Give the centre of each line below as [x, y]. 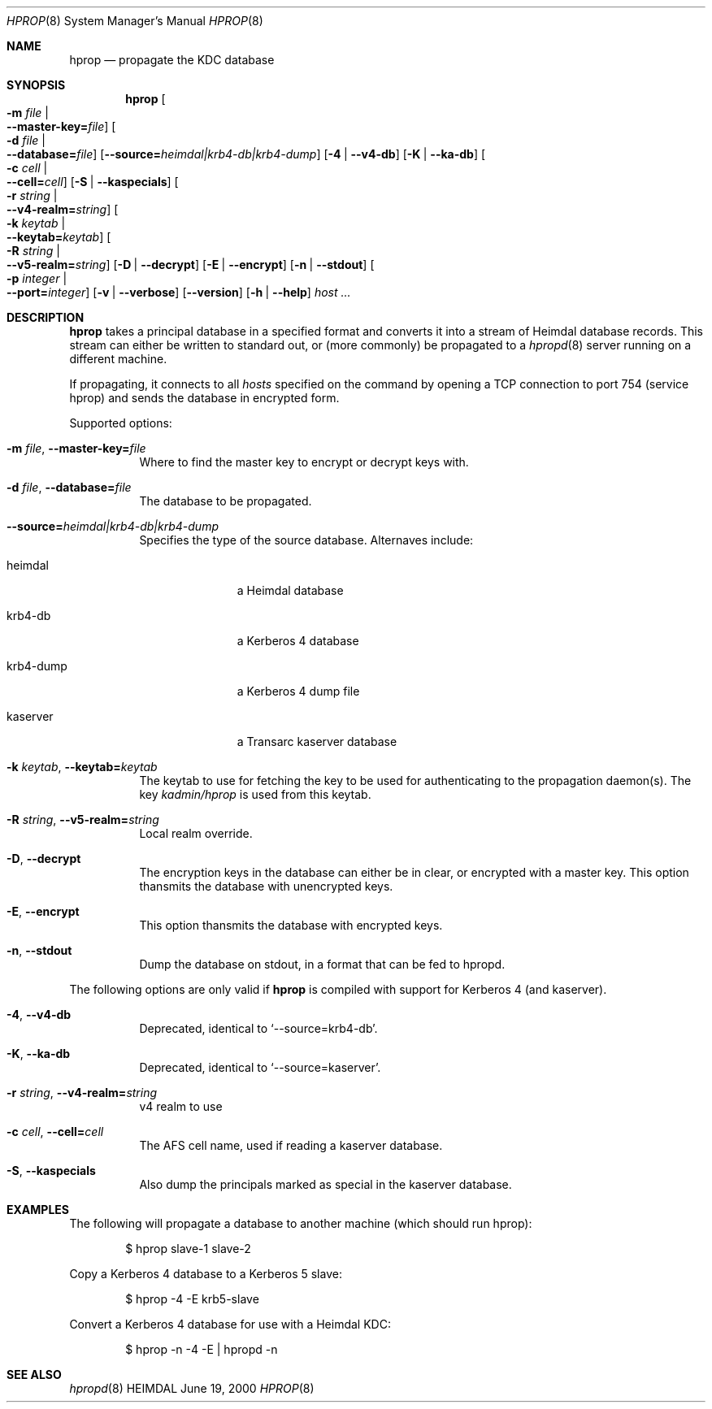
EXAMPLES [38, 1210]
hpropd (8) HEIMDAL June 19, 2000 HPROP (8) [192, 1388]
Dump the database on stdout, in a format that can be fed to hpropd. [322, 964]
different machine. [118, 359]
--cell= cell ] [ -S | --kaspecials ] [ [93, 182]
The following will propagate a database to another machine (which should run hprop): [301, 1223]
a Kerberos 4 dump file [298, 691]
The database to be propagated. [226, 501]
